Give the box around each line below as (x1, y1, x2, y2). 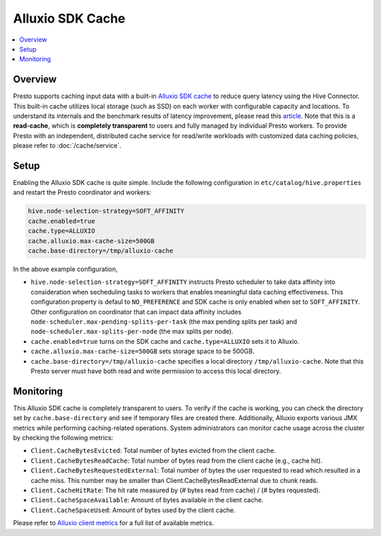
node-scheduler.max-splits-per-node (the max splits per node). (30, 327, 234, 335)
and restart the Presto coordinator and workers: (13, 188, 152, 197)
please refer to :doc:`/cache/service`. (13, 141, 121, 150)
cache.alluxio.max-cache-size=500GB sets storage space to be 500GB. (30, 347, 255, 356)
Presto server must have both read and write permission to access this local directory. (30, 367, 282, 375)
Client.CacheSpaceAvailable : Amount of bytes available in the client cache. (30, 496, 264, 504)
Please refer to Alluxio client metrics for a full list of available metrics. (13, 519, 214, 528)
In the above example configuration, (13, 265, 118, 273)
